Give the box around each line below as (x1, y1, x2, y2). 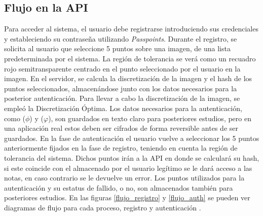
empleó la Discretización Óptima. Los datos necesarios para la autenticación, (4, 102, 242, 113)
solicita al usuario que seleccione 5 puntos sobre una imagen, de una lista (4, 43, 231, 54)
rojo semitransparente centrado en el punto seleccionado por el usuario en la (4, 63, 241, 74)
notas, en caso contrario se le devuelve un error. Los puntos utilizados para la (4, 172, 245, 183)
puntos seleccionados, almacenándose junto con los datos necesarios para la (4, 83, 237, 93)
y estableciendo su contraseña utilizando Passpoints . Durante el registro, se (4, 33, 237, 44)
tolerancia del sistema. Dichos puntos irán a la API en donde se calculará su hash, (4, 152, 259, 163)
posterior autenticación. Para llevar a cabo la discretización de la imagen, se (4, 93, 240, 103)
